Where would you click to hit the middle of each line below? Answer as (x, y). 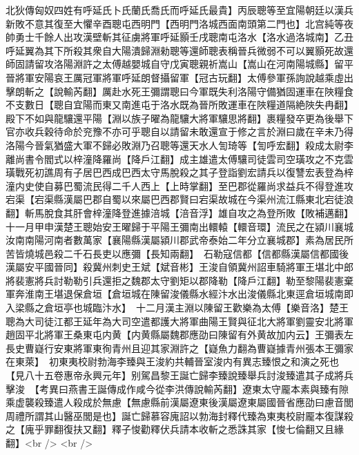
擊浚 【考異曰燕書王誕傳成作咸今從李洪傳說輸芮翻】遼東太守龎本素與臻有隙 (177, 388)
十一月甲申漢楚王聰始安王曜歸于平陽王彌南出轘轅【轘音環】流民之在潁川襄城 (179, 226)
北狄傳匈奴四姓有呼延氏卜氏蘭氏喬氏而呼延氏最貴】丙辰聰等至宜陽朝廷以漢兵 (179, 10)
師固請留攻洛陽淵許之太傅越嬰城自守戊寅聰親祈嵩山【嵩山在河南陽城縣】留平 (179, 64)
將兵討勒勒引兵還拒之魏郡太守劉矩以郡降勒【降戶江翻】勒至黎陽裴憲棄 (194, 280)
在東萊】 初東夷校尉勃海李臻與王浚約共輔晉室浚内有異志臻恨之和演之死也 (172, 361)
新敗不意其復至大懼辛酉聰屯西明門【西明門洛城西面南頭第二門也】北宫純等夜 (179, 23)
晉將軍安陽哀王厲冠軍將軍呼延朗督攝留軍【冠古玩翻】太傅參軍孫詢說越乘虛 (175, 77)
